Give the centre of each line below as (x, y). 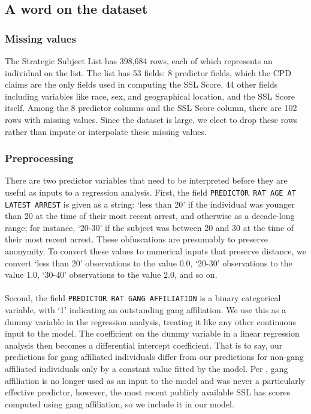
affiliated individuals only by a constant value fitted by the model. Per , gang (147, 369)
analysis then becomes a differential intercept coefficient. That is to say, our (144, 345)
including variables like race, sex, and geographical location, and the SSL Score (150, 96)
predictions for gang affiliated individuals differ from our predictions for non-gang (154, 357)
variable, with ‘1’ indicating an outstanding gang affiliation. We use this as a (145, 310)
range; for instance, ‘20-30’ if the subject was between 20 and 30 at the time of (150, 227)
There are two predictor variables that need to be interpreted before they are (146, 180)
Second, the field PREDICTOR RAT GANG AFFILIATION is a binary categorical (143, 298)
